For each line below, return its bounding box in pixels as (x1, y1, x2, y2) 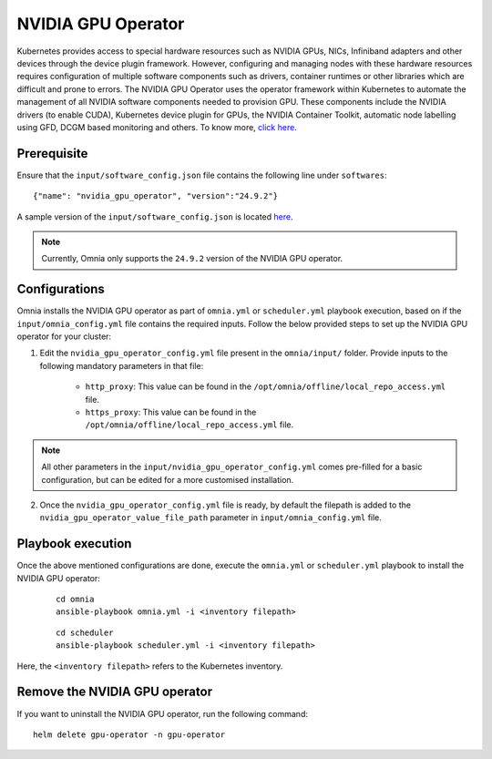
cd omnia (56, 594, 95, 605)
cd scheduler (56, 627, 114, 638)
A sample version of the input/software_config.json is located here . (16, 210, 293, 222)
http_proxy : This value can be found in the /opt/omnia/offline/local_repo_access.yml (85, 381, 446, 392)
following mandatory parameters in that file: (39, 360, 204, 371)
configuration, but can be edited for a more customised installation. (41, 474, 294, 485)
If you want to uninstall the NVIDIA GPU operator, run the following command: (16, 708, 309, 719)
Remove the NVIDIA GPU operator (16, 684, 213, 700)
